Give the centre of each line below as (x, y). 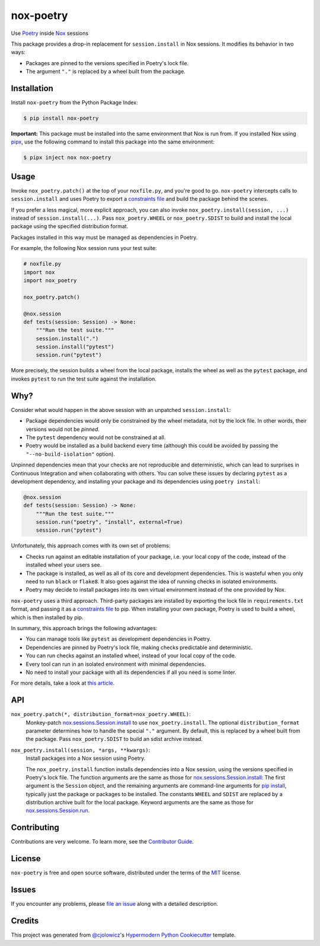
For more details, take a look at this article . (63, 683)
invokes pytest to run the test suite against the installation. (84, 379)
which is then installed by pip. (47, 617)
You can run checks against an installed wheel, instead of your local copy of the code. (131, 656)
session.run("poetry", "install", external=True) (109, 522)
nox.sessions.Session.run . (58, 811)
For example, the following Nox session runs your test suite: (84, 248)
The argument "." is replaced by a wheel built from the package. (106, 72)
